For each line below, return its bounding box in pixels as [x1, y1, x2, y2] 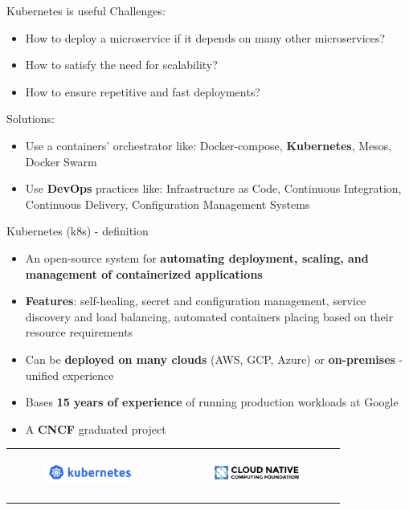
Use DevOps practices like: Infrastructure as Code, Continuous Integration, [25, 180, 402, 197]
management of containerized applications [25, 265, 263, 282]
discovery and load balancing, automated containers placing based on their [25, 308, 394, 324]
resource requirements [25, 324, 133, 341]
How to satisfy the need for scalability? [25, 56, 218, 73]
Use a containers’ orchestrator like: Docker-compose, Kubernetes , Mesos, [25, 137, 392, 153]
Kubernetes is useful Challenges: [6, 2, 166, 18]
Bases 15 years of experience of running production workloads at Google [25, 394, 399, 410]
